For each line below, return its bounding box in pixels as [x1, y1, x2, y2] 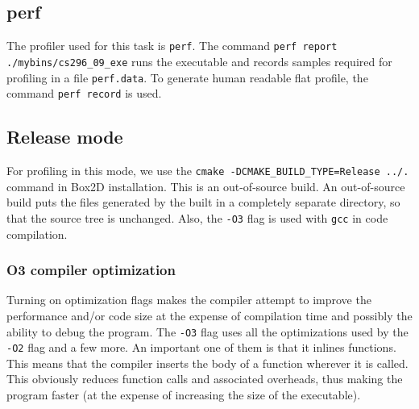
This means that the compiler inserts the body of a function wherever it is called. [6, 354, 409, 371]
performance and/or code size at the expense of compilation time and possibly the [6, 307, 413, 323]
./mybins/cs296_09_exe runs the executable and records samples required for [6, 52, 392, 69]
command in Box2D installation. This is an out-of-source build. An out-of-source [6, 177, 405, 194]
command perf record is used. [6, 85, 162, 102]
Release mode [6, 124, 123, 149]
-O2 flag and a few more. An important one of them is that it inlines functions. [6, 339, 396, 356]
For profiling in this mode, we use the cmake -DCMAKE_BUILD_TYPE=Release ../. [6, 162, 409, 179]
